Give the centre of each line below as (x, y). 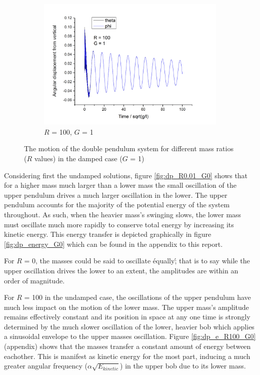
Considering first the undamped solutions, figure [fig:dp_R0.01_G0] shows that (126, 175)
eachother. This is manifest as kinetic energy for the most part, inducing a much (127, 356)
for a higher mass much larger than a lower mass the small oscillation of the (120, 185)
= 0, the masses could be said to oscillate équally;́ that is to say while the (137, 261)
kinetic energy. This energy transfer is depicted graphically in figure (108, 234)
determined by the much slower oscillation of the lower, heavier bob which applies (129, 326)
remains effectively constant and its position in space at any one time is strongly (127, 317)
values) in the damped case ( (78, 158)
